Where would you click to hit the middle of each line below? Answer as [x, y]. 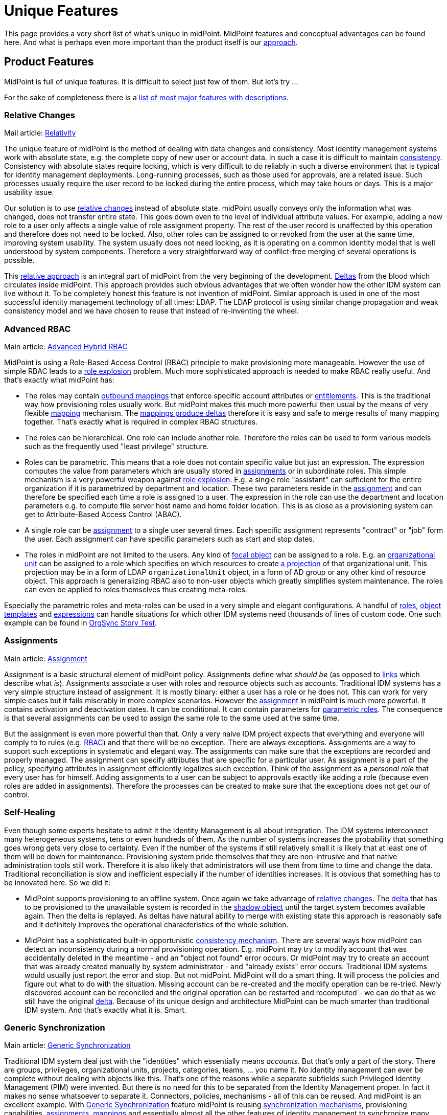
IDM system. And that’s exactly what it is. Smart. [105, 1010]
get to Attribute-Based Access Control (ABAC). [103, 515]
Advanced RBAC [38, 329]
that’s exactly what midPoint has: [59, 380]
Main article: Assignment [46, 658]
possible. [19, 260]
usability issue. [29, 192]
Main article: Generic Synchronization [67, 1045]
